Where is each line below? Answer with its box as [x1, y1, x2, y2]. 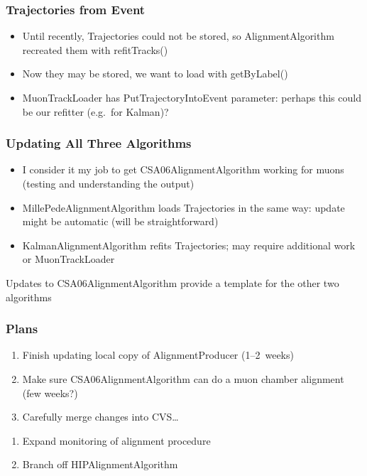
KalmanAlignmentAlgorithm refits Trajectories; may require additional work [22, 237, 356, 252]
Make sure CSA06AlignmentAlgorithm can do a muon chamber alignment [22, 371, 344, 386]
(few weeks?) [22, 385, 78, 400]
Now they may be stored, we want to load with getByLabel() [22, 66, 288, 81]
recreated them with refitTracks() [22, 42, 168, 57]
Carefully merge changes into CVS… [22, 409, 179, 424]
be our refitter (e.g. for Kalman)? [22, 104, 169, 119]
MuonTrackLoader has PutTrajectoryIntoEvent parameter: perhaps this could [22, 90, 361, 104]
